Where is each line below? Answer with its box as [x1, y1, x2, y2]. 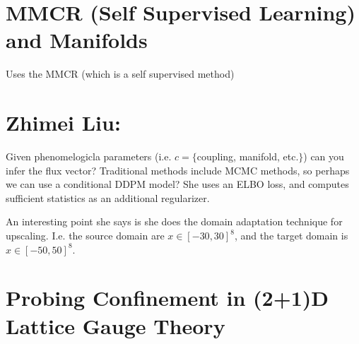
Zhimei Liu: [6, 108, 121, 137]
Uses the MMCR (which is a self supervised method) [6, 66, 235, 81]
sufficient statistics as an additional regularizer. [6, 190, 210, 205]
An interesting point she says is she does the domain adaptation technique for [6, 214, 343, 229]
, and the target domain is [234, 228, 348, 242]
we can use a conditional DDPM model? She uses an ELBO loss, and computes [6, 177, 349, 191]
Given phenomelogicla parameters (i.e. [6, 149, 172, 164]
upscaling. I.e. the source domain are [6, 228, 165, 242]
